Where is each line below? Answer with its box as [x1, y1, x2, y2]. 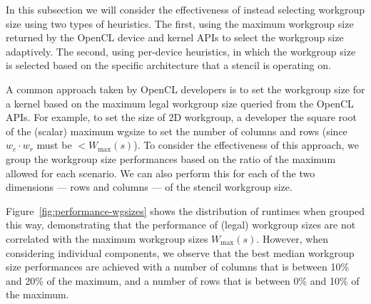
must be [36, 137, 72, 152]
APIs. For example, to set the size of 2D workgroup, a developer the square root [6, 110, 357, 125]
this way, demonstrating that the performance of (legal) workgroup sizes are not [6, 217, 356, 232]
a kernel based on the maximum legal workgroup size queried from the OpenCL [6, 95, 354, 110]
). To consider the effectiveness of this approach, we [133, 137, 359, 152]
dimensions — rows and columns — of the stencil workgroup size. [6, 179, 293, 194]
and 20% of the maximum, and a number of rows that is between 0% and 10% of [6, 273, 360, 288]
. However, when [256, 231, 329, 246]
